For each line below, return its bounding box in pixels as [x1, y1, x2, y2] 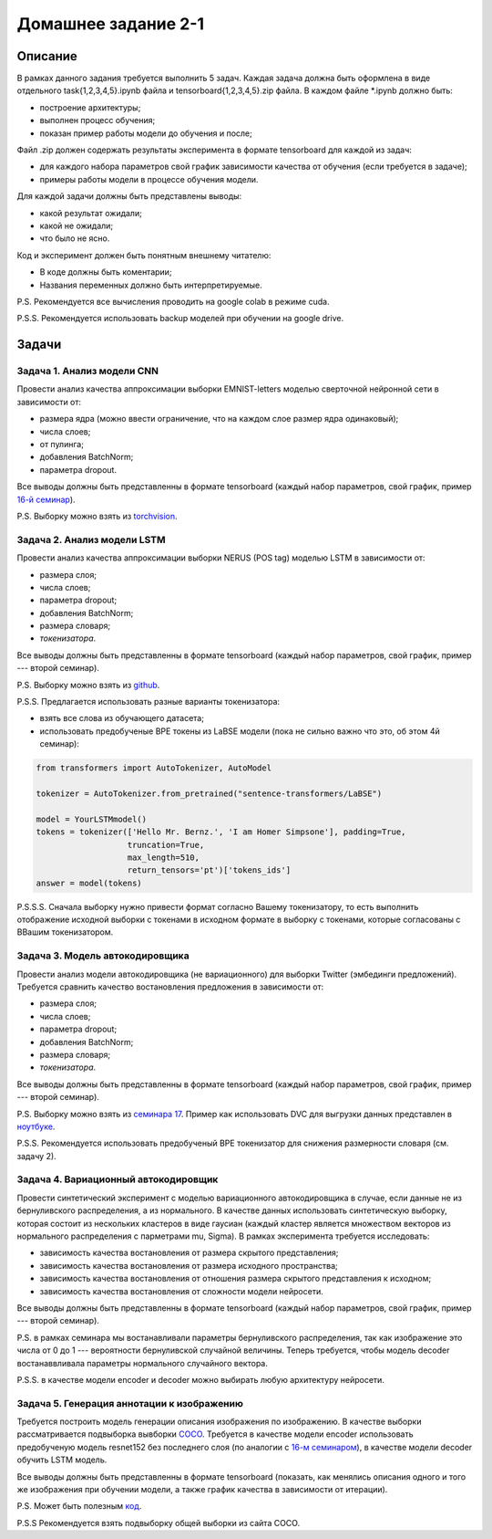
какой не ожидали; [39, 220, 114, 231]
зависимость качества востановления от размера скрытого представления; [39, 1247, 339, 1259]
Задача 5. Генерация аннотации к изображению [16, 1397, 243, 1409]
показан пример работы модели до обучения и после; [39, 128, 252, 139]
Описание [16, 48, 77, 64]
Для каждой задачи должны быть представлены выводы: [16, 191, 242, 202]
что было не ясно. [39, 233, 110, 244]
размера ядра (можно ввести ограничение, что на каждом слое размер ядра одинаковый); [39, 414, 399, 424]
